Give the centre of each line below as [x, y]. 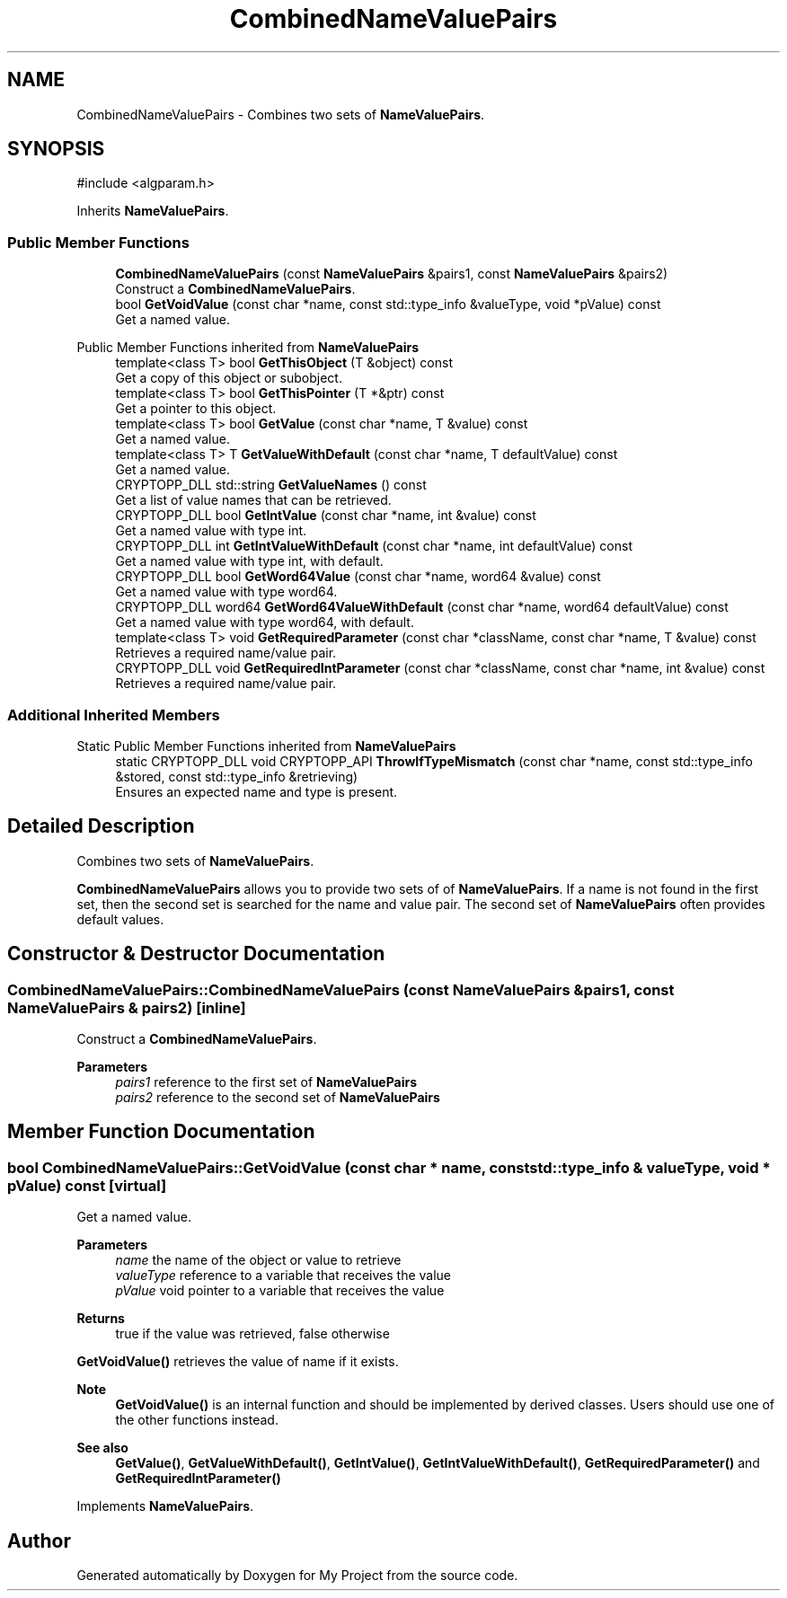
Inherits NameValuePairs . [153, 211]
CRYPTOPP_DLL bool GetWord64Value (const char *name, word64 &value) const [358, 577]
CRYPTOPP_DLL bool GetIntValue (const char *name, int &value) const [326, 516]
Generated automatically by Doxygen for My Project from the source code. [297, 1576]
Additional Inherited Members [114, 715]
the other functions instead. [197, 1420]
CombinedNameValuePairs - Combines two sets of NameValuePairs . [281, 114]
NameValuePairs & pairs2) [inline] [127, 1007]
